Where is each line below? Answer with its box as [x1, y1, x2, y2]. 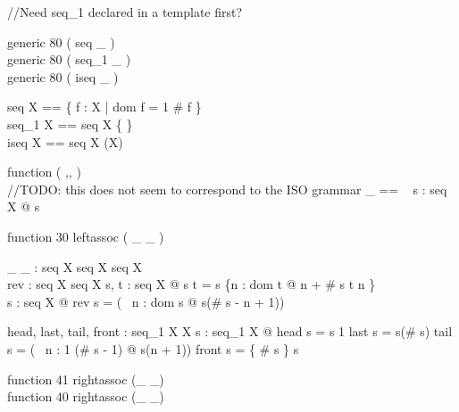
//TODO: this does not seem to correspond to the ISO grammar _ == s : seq [7, 179, 447, 198]
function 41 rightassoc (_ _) [7, 369, 164, 388]
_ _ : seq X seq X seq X [7, 257, 143, 276]
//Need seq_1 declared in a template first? [7, 3, 243, 21]
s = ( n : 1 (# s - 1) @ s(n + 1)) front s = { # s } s [7, 339, 299, 358]
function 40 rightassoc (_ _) [7, 387, 164, 406]
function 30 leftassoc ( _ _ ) [7, 227, 164, 245]
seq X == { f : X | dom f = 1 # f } [7, 97, 202, 116]
